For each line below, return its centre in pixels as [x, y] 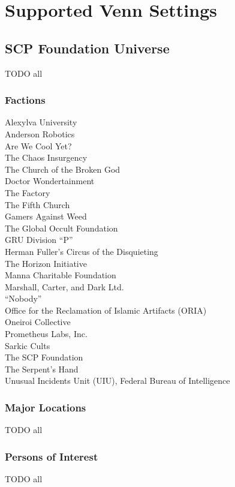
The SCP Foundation [44, 357]
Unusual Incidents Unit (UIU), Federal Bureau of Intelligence [117, 381]
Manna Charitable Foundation [61, 275]
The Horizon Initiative [46, 263]
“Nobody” [23, 298]
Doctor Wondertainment [50, 181]
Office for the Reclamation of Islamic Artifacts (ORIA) [106, 310]
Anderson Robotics [40, 133]
